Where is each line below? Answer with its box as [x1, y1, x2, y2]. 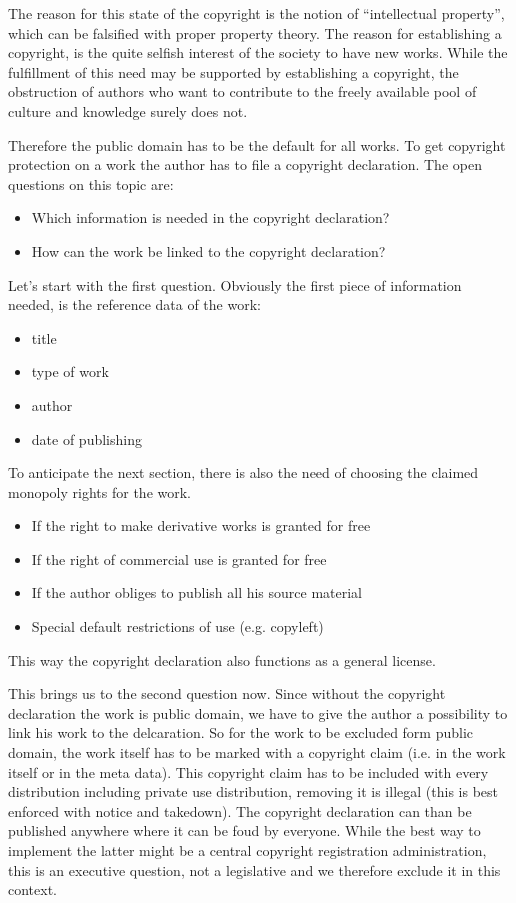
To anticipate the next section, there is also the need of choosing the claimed [8, 462, 479, 483]
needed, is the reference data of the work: [8, 294, 261, 315]
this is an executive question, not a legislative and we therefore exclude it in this [8, 859, 501, 880]
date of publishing [31, 428, 142, 449]
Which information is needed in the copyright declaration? [31, 207, 390, 228]
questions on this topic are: [8, 173, 174, 194]
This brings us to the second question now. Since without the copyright [8, 683, 446, 704]
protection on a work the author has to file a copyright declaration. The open [8, 154, 482, 175]
